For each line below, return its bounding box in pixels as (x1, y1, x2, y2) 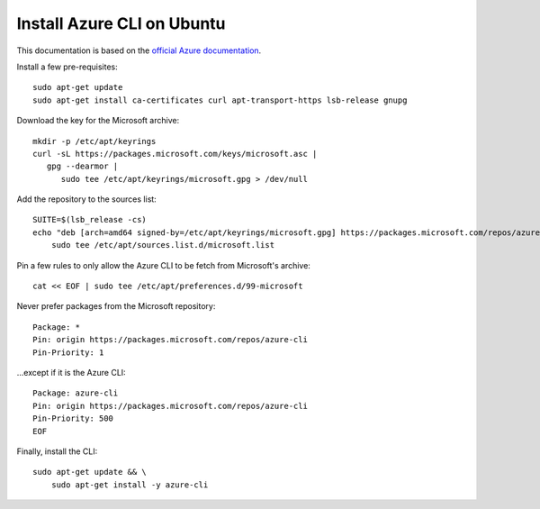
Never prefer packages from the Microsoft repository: (16, 301, 216, 312)
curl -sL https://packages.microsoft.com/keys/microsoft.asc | (32, 149, 318, 159)
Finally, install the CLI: (16, 446, 98, 457)
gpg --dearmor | (46, 161, 119, 171)
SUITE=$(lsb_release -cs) (32, 214, 148, 225)
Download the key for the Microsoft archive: (16, 115, 180, 126)
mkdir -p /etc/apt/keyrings (32, 136, 157, 146)
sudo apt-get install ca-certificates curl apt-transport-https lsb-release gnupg (32, 95, 408, 105)
